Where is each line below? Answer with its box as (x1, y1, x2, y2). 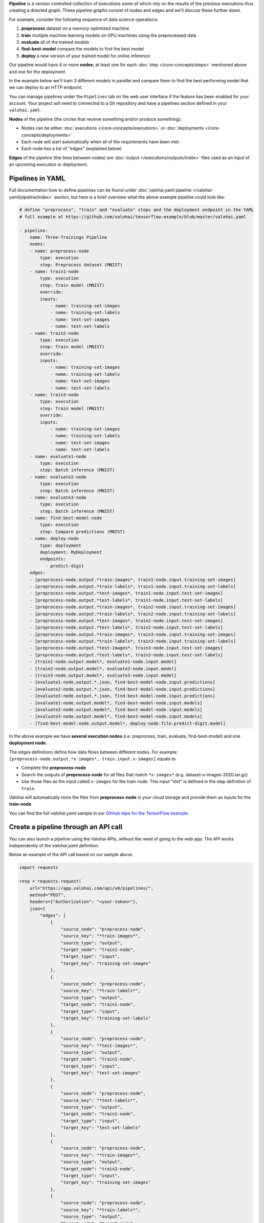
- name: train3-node (29, 392, 79, 398)
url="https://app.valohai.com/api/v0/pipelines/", (29, 885, 154, 891)
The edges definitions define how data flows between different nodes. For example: (9, 749, 178, 755)
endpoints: (40, 556, 66, 562)
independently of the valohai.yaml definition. (9, 842, 100, 848)
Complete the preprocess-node (21, 765, 87, 770)
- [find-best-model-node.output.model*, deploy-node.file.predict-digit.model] (29, 721, 226, 726)
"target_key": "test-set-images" (60, 1070, 141, 1076)
